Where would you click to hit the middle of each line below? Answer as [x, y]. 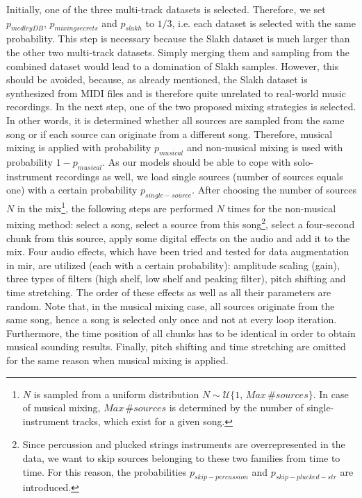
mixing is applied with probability [79, 147]
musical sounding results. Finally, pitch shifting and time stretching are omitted [176, 346]
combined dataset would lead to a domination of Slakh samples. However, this [173, 66]
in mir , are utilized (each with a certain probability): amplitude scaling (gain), [173, 265]
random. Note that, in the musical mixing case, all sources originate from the [171, 306]
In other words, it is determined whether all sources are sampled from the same [175, 120]
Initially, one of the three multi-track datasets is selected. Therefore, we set [166, 9]
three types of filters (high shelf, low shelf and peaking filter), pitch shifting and [176, 278]
